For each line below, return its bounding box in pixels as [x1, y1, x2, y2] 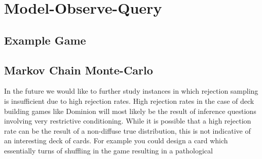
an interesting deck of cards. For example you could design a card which [4, 135, 228, 146]
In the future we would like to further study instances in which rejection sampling [4, 86, 258, 96]
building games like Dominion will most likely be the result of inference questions [4, 105, 256, 116]
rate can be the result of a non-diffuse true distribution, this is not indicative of [4, 125, 251, 136]
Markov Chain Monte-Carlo [4, 62, 153, 77]
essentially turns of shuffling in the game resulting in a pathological [4, 145, 213, 155]
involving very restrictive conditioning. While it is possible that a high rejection [4, 115, 251, 126]
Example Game [4, 32, 86, 48]
